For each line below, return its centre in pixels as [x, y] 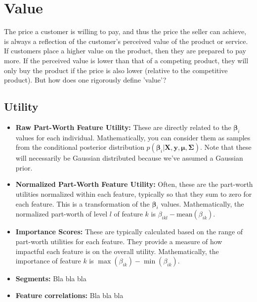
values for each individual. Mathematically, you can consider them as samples [133, 137]
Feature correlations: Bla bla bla [69, 295]
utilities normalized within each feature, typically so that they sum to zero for [134, 194]
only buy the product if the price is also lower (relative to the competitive [116, 70]
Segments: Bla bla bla [51, 279]
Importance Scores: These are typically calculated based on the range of [129, 232]
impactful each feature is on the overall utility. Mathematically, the [117, 251]
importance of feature [48, 261]
